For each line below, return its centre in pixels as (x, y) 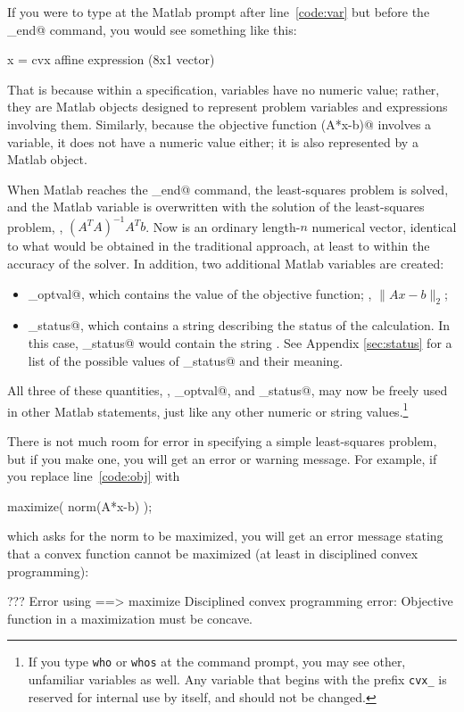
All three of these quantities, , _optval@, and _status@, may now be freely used (228, 390)
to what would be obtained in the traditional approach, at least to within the (219, 246)
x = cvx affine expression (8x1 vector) (111, 59)
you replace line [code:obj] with (94, 476)
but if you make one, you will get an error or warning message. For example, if (222, 458)
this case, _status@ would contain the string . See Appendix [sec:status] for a (240, 343)
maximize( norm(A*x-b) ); (80, 505)
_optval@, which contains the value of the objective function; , (200, 293)
